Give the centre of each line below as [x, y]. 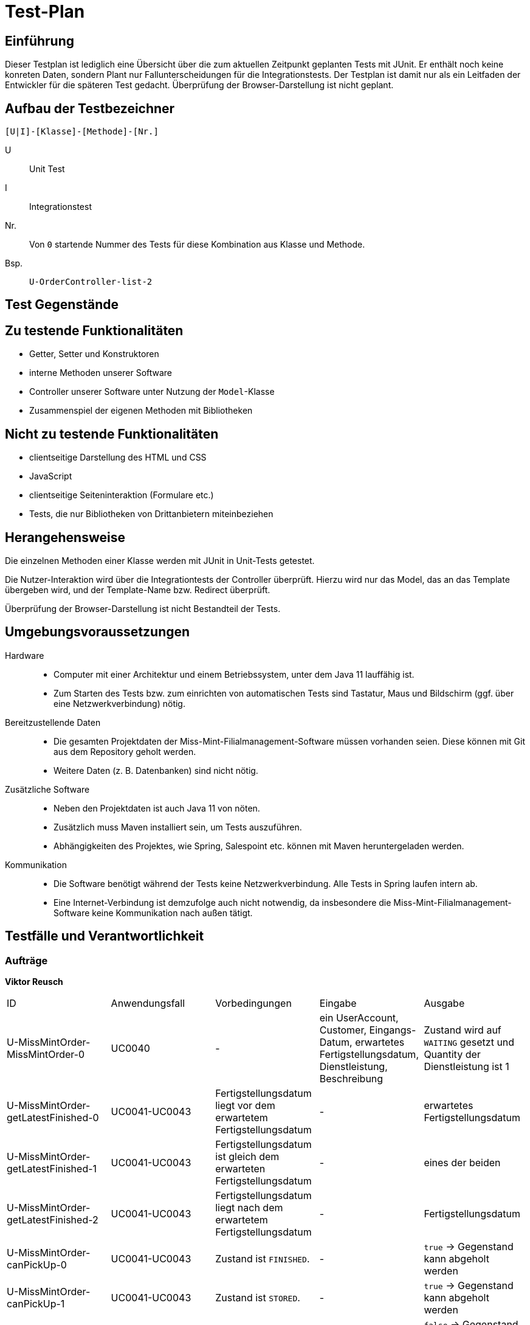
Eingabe [338, 1003]
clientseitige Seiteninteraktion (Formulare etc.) [122, 495]
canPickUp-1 [36, 1304]
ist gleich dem [247, 1157]
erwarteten [240, 1169]
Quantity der [452, 1055]
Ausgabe [444, 1003]
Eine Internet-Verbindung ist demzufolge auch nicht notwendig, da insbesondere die [222, 902]
